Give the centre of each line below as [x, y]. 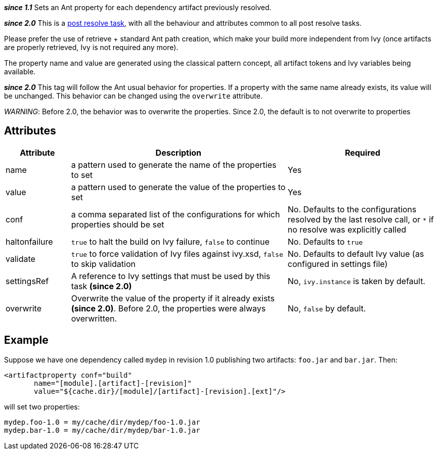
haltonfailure [29, 241]
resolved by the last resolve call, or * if [361, 219]
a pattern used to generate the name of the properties [174, 165]
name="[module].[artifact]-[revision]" [113, 383]
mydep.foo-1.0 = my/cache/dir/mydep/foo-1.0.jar [102, 422]
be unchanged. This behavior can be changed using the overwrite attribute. [133, 96]
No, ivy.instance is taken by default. [356, 281]
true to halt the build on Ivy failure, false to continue [170, 241]
